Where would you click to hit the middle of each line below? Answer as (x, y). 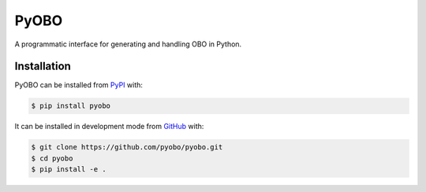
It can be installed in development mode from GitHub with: (109, 127)
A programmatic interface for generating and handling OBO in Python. (128, 44)
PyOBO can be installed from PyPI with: (79, 85)
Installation (43, 66)
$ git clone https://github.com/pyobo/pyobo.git (127, 147)
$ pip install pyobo (71, 106)
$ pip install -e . (69, 170)
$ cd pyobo (52, 158)
